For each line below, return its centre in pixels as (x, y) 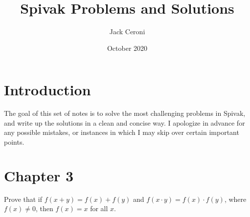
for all (99, 208)
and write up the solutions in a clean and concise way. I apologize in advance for (125, 122)
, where (235, 199)
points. (14, 142)
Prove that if (23, 199)
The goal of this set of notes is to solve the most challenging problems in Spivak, (125, 113)
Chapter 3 (39, 175)
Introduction (47, 90)
